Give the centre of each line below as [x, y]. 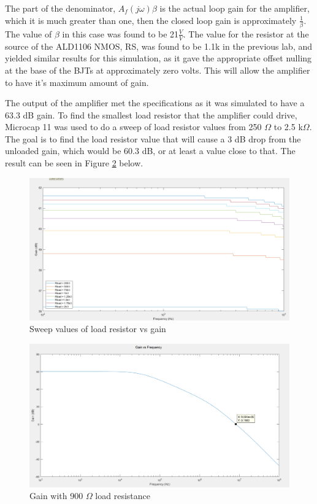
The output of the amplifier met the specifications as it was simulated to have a [155, 103]
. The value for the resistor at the [246, 33]
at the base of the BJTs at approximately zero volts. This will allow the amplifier [158, 70]
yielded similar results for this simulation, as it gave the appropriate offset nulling [158, 58]
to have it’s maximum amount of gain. [77, 82]
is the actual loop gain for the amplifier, [235, 8]
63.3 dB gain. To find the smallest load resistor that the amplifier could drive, [151, 114]
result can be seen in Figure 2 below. [74, 163]
